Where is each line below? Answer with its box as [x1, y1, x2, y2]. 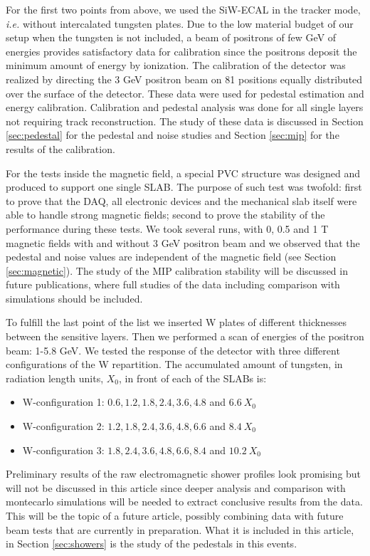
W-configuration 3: [22, 442, 105, 457]
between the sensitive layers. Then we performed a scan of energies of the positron [6, 329, 364, 344]
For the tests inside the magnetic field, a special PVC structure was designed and [6, 165, 361, 180]
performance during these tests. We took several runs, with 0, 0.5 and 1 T [6, 221, 329, 236]
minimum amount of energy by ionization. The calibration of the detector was [6, 58, 346, 73]
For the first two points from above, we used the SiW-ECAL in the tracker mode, [6, 2, 361, 16]
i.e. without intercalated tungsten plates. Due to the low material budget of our [6, 16, 354, 31]
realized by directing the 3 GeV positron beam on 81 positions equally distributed [6, 71, 363, 86]
